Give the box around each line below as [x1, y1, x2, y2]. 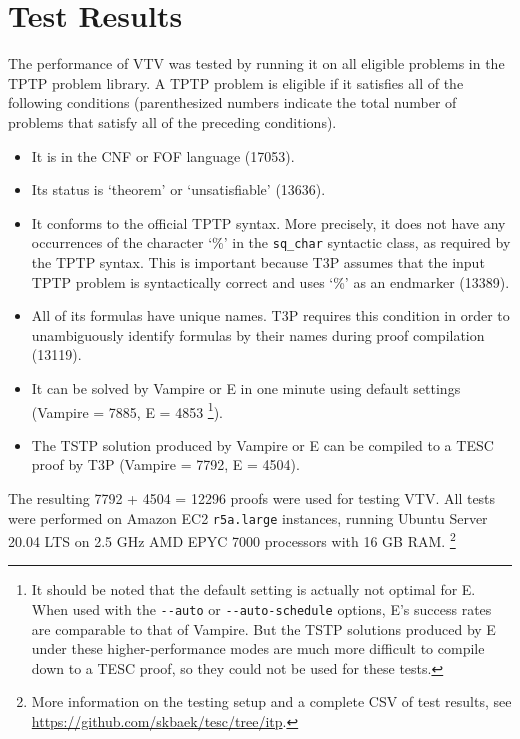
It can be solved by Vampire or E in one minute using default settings [31, 377, 461, 398]
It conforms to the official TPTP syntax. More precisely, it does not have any [31, 212, 506, 233]
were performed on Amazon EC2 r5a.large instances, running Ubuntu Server [8, 507, 488, 528]
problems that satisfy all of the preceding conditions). [8, 111, 337, 132]
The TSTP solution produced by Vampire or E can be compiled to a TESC [31, 434, 494, 455]
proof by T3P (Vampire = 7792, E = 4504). [31, 454, 300, 475]
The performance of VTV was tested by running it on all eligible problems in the [8, 53, 505, 74]
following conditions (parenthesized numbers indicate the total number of [8, 92, 457, 113]
